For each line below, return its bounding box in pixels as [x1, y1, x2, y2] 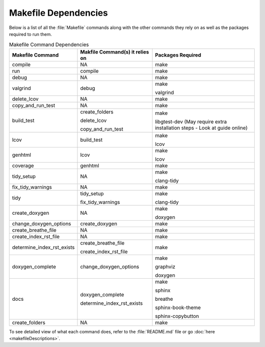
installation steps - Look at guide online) [155, 124, 248, 131]
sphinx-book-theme [155, 304, 201, 311]
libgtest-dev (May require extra [155, 118, 227, 125]
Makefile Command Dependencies [9, 41, 89, 48]
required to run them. [9, 31, 53, 37]
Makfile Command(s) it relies [80, 48, 149, 55]
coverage [12, 162, 34, 169]
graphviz [155, 263, 176, 270]
